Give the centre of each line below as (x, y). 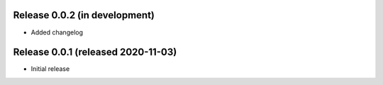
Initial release (50, 69)
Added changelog (57, 32)
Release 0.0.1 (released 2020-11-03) (95, 52)
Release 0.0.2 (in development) (84, 15)
